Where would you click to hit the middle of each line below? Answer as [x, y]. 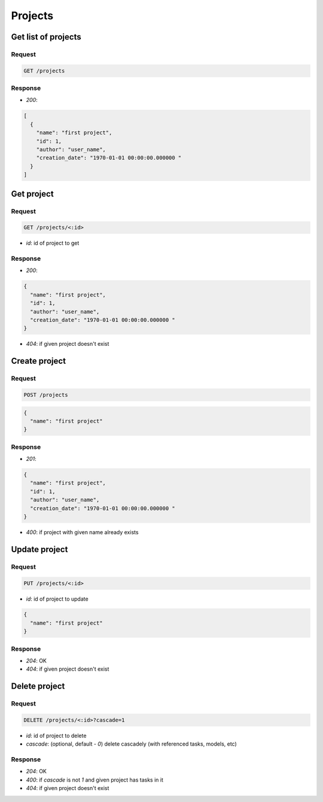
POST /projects [46, 395]
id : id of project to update [57, 599]
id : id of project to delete [56, 735]
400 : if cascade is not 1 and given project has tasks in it [95, 780]
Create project [38, 361]
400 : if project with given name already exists [82, 532]
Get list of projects [46, 37]
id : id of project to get [53, 243]
